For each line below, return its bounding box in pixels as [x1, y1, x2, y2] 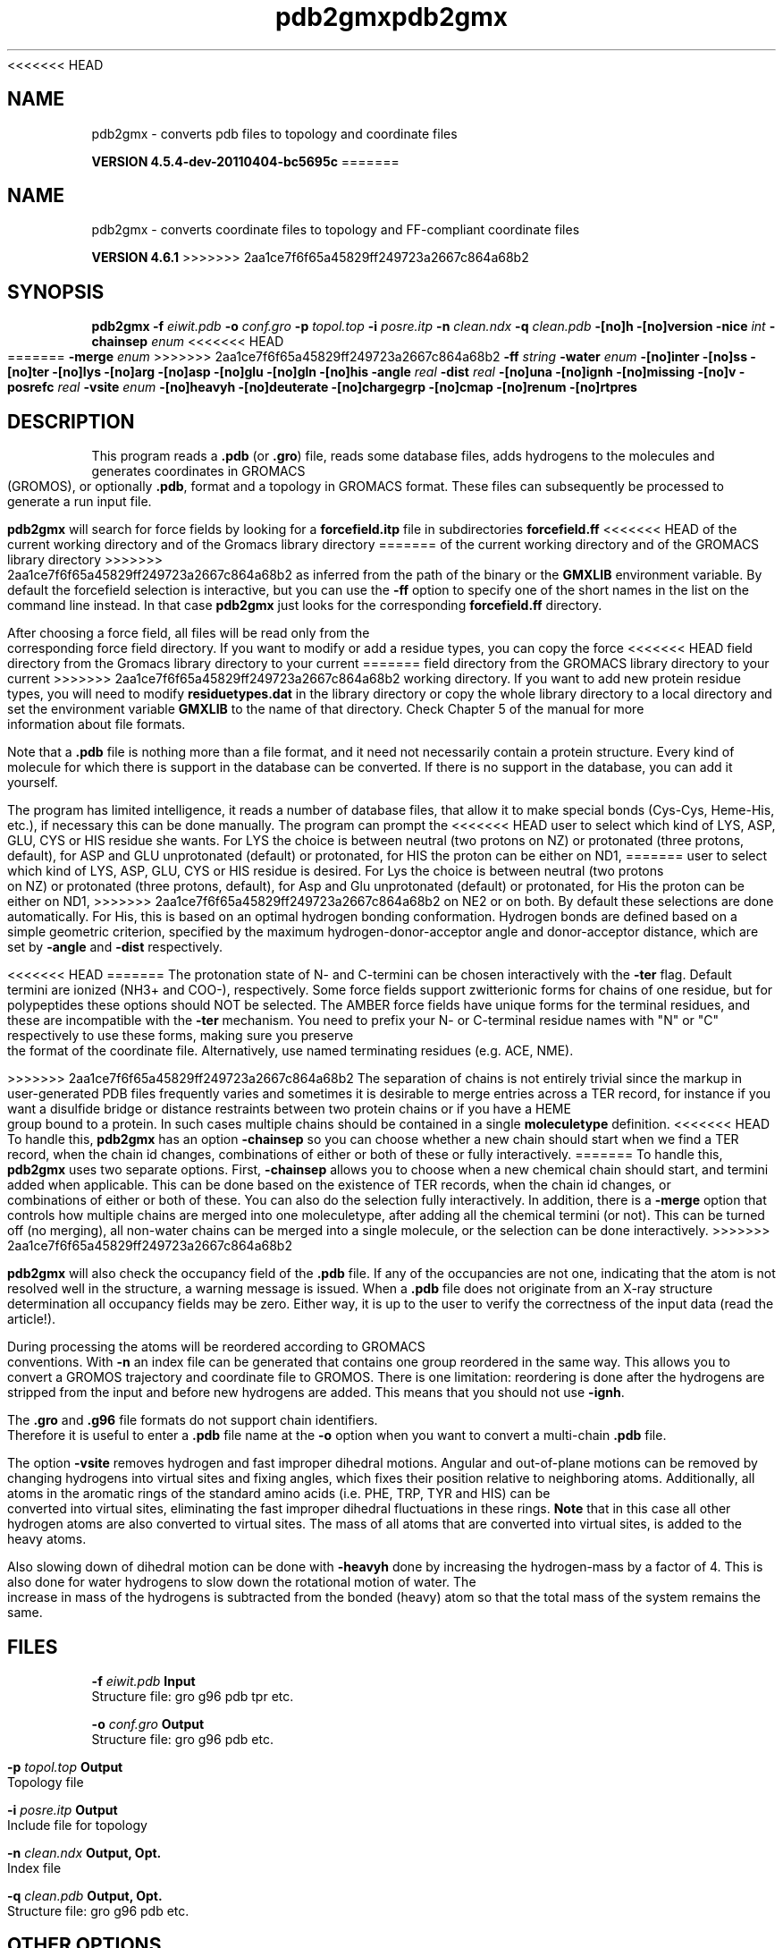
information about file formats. [7, 716, 186, 733]
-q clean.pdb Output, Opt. [7, 1887, 163, 1903]
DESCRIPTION [7, 410, 135, 433]
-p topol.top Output [7, 1758, 123, 1774]
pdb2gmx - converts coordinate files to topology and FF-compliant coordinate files [91, 222, 580, 238]
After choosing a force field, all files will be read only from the [7, 625, 370, 641]
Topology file [7, 1774, 84, 1790]
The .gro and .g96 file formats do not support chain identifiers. [7, 1412, 378, 1428]
